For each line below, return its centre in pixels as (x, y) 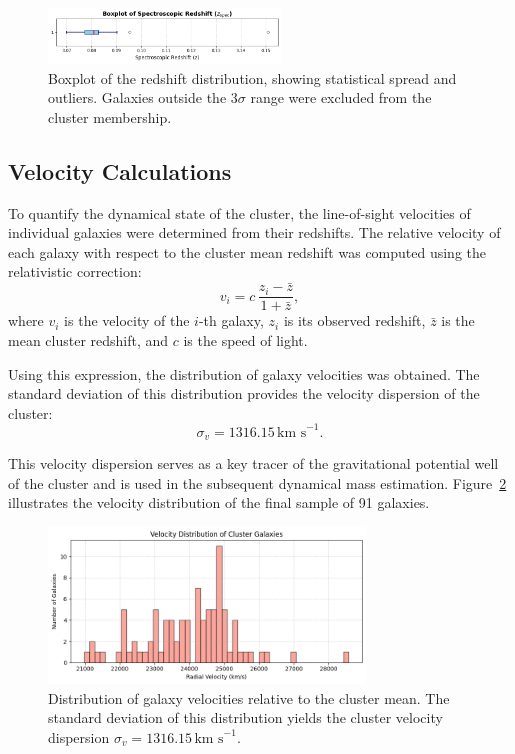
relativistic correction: (75, 271)
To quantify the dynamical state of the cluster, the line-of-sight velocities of (239, 212)
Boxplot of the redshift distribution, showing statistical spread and (252, 77)
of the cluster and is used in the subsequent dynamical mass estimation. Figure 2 (257, 482)
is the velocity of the (127, 320)
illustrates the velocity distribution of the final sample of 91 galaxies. (219, 502)
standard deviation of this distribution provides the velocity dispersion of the (244, 393)
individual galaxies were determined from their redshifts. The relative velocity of (254, 232)
